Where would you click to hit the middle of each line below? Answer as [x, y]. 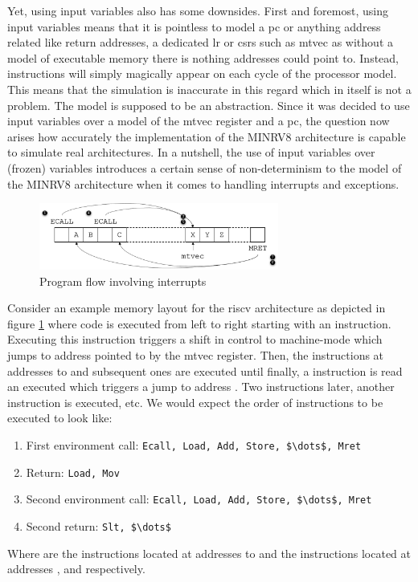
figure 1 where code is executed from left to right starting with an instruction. [199, 323]
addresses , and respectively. [76, 569]
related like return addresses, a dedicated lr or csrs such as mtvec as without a [200, 42]
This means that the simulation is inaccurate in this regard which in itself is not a [209, 89]
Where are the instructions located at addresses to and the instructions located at [209, 553]
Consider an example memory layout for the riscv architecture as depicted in [197, 308]
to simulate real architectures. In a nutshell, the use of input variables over [191, 152]
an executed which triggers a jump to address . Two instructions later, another [201, 387]
